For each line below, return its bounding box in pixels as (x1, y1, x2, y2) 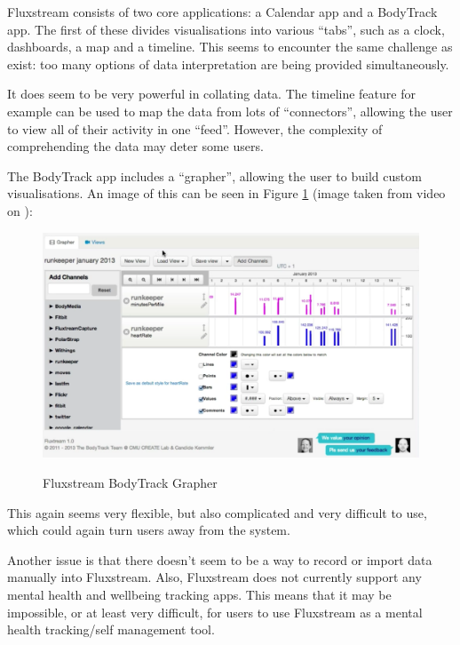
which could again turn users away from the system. (7, 521, 290, 539)
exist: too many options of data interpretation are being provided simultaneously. (7, 54, 449, 73)
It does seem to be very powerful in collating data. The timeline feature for (7, 84, 416, 103)
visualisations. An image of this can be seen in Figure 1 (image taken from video (7, 184, 446, 203)
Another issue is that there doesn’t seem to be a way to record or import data (7, 550, 432, 569)
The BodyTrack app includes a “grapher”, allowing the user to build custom (7, 166, 422, 185)
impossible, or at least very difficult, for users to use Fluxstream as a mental (7, 602, 423, 621)
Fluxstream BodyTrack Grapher (43, 473, 218, 491)
